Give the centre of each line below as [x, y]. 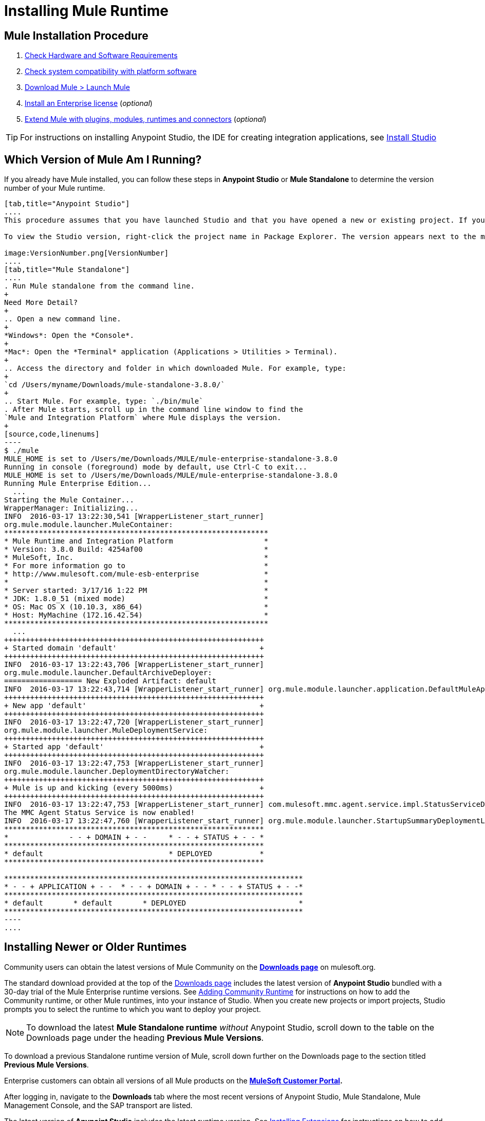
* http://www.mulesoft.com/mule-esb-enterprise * [136, 574]
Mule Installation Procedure [76, 35]
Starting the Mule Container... [69, 500]
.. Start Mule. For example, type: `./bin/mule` [104, 401]
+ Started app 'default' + [134, 747]
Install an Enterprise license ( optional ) [89, 103]
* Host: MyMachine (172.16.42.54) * [136, 615]
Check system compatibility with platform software [111, 71]
